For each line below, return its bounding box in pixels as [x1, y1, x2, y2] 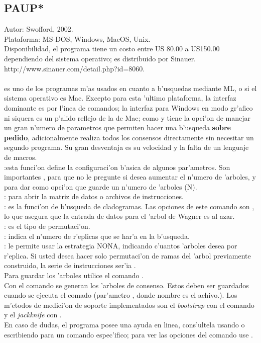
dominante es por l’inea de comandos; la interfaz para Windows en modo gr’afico [4, 102, 253, 113]
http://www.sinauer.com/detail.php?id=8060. [4, 63, 145, 73]
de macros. [4, 151, 37, 162]
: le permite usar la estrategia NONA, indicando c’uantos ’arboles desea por [4, 240, 237, 251]
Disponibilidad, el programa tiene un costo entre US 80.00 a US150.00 [4, 43, 220, 54]
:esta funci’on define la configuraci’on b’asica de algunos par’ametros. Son [4, 161, 230, 172]
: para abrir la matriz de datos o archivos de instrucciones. [4, 191, 184, 202]
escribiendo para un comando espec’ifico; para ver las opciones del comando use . [4, 329, 253, 339]
